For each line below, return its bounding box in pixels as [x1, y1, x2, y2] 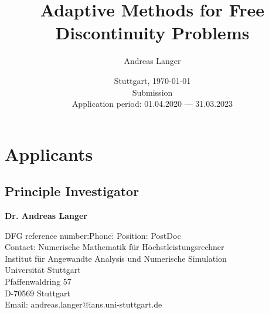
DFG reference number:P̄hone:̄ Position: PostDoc [5, 229, 181, 241]
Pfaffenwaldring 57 [5, 275, 71, 288]
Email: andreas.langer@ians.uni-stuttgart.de [5, 298, 162, 310]
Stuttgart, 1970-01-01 [114, 74, 191, 86]
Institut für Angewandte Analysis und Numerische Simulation [5, 252, 227, 264]
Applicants [5, 141, 93, 166]
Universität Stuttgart [5, 264, 81, 276]
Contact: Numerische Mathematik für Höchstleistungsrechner [5, 241, 224, 253]
